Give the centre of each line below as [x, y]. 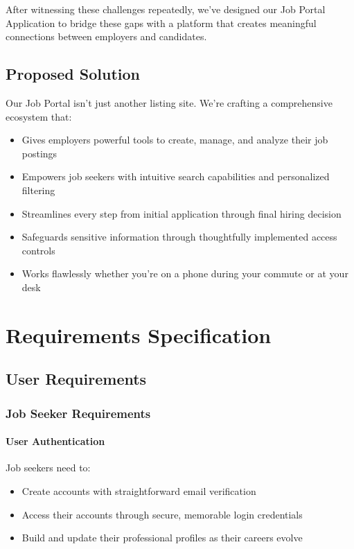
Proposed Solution [73, 74]
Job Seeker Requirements [78, 413]
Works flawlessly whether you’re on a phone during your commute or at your [185, 273]
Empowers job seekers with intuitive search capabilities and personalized [176, 176]
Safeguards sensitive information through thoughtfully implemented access [179, 237]
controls [38, 250]
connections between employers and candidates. [106, 36]
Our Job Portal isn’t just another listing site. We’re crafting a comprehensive [169, 102]
